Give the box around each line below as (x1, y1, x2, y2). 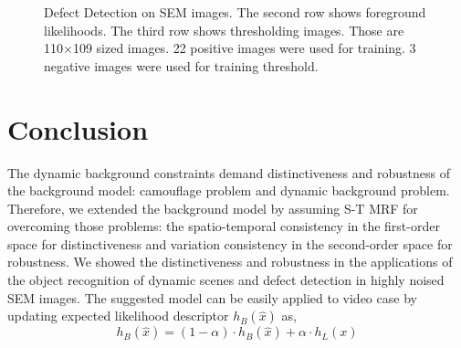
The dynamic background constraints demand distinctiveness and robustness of (7, 163, 450, 182)
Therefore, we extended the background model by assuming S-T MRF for (7, 198, 418, 217)
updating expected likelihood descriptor (7, 306, 229, 325)
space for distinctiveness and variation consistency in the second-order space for (7, 234, 453, 253)
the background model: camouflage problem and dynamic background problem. (7, 181, 450, 200)
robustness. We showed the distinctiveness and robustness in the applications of (7, 252, 453, 271)
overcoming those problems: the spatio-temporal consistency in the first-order (7, 216, 440, 236)
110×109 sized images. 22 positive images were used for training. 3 (44, 38, 416, 58)
